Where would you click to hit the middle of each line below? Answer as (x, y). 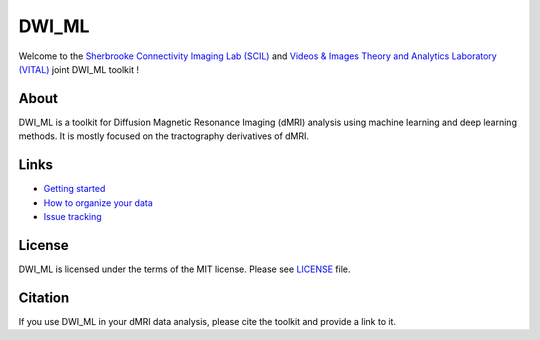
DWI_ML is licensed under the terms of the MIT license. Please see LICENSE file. (184, 269)
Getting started (74, 189)
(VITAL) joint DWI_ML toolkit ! (79, 69)
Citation (44, 297)
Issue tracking (72, 216)
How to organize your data (98, 202)
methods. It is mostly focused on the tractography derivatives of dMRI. (164, 136)
